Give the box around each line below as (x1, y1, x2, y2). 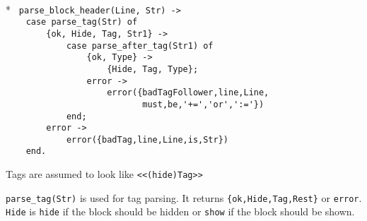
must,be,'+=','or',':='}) (142, 99, 264, 109)
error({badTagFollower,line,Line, (107, 88, 269, 98)
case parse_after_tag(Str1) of (66, 40, 214, 51)
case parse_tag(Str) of (25, 17, 138, 28)
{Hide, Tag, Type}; (107, 64, 199, 74)
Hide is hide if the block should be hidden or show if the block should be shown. (6, 204, 355, 219)
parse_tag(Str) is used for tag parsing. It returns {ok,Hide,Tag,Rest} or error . (6, 190, 362, 205)
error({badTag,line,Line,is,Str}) (66, 134, 228, 145)
